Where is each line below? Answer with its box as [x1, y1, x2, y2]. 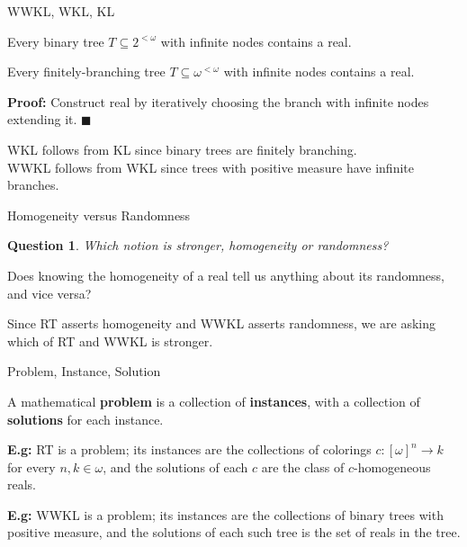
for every [7, 457, 56, 476]
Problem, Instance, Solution [7, 362, 161, 381]
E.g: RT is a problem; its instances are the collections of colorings [7, 440, 372, 459]
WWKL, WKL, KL [7, 2, 115, 20]
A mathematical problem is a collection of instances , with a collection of [7, 391, 420, 410]
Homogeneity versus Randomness [7, 205, 191, 224]
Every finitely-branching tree [7, 62, 166, 81]
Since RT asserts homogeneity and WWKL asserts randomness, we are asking [7, 314, 436, 333]
